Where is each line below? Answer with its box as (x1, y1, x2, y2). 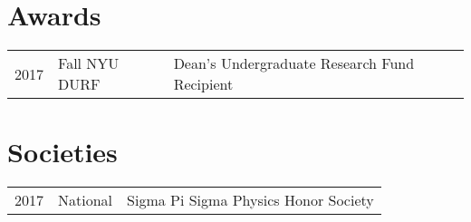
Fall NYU (58, 53, 120, 74)
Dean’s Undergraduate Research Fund (173, 53, 415, 74)
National (58, 189, 113, 211)
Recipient (173, 73, 234, 95)
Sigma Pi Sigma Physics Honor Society (127, 189, 374, 211)
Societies (7, 133, 118, 170)
